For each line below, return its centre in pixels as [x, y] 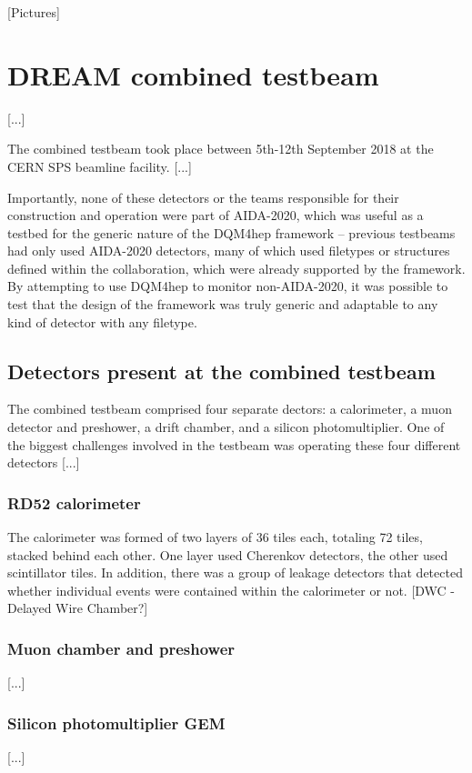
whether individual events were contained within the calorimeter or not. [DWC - [231, 590]
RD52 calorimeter [74, 502]
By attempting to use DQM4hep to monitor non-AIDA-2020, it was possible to [228, 286]
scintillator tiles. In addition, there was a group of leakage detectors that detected [235, 572]
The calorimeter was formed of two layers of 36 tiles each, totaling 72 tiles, [215, 537]
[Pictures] [34, 12]
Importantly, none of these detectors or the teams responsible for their [203, 197]
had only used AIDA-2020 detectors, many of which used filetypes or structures [229, 251]
